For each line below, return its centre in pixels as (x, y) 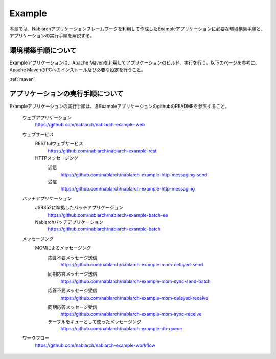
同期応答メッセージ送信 (72, 274)
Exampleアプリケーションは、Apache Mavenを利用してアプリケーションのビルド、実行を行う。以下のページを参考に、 (135, 62)
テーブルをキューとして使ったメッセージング (95, 321)
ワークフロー (36, 338)
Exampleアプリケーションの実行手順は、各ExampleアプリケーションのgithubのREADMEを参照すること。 (119, 106)
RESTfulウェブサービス (59, 144)
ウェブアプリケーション (47, 117)
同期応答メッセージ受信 (72, 307)
